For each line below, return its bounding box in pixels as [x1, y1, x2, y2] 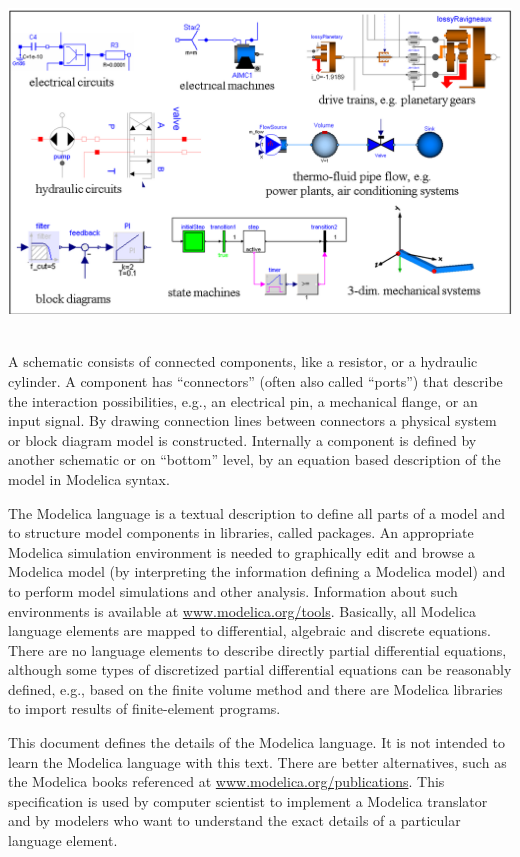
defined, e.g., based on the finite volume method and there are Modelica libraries [8, 678, 503, 699]
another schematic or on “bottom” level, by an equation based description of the [8, 449, 501, 470]
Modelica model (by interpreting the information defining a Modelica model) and [8, 561, 506, 582]
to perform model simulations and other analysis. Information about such [8, 580, 458, 601]
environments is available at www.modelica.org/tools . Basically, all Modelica [8, 600, 477, 621]
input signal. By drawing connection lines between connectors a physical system [8, 410, 497, 431]
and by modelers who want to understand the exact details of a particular [8, 810, 461, 831]
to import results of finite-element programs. [8, 698, 281, 719]
